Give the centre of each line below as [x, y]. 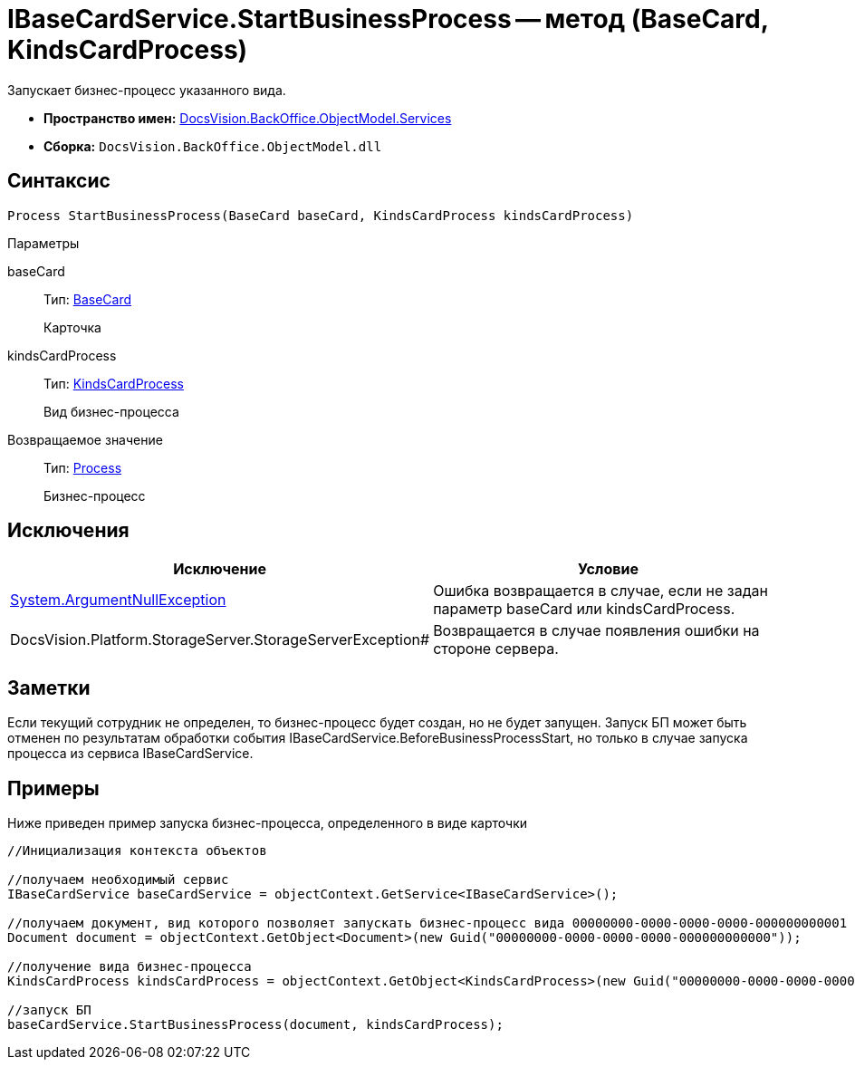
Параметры [43, 243]
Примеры [53, 788]
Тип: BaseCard [88, 299]
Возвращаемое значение [85, 439]
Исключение [220, 569]
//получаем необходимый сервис [118, 880]
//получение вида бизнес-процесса [130, 967]
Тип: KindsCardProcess [114, 383]
